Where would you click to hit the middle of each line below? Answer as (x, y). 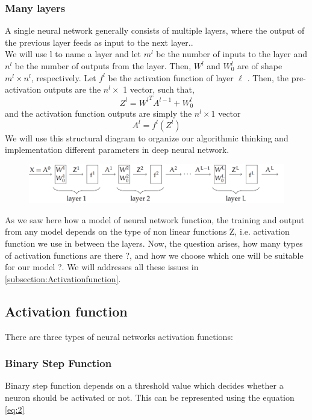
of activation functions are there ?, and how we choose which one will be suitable (154, 255)
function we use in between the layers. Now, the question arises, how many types (154, 243)
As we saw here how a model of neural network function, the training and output (155, 219)
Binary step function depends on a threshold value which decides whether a (144, 385)
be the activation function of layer (171, 77)
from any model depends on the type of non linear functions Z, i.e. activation (147, 231)
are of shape (260, 66)
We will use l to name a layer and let (73, 54)
